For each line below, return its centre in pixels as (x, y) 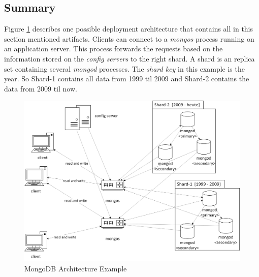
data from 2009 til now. (41, 88)
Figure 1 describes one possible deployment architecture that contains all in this (129, 29)
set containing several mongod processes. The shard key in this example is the (124, 68)
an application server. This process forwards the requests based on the (114, 49)
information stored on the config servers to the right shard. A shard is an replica (129, 58)
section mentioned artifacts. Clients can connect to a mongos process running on (129, 38)
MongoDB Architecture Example (76, 268)
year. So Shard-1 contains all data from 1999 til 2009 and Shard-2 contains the (127, 79)
